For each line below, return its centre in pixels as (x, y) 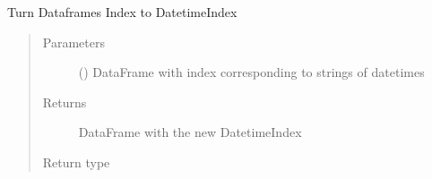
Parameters (73, 42)
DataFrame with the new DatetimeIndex (190, 132)
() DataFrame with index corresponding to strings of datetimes (251, 72)
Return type (76, 162)
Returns (65, 102)
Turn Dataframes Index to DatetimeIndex (122, 12)
